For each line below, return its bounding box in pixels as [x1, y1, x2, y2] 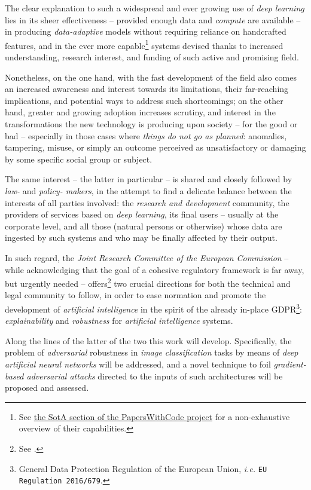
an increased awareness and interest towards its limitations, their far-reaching [5, 82, 289, 95]
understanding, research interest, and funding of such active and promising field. [5, 51, 299, 63]
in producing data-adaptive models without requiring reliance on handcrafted [5, 25, 286, 38]
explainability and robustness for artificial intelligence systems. [5, 314, 233, 327]
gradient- [273, 358, 306, 370]
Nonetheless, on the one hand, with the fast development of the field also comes [5, 71, 297, 83]
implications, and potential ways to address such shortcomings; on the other [5, 94, 283, 106]
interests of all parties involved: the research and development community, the [5, 196, 289, 209]
